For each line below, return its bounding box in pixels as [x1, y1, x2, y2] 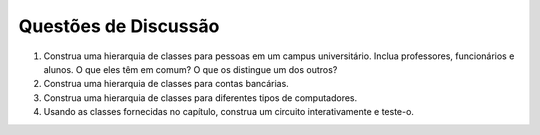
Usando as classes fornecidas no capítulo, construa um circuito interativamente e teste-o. [43, 106, 415, 118]
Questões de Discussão [18, 15, 220, 37]
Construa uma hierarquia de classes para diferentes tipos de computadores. [43, 91, 358, 104]
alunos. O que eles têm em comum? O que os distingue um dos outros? [43, 63, 338, 75]
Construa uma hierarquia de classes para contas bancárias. [43, 78, 289, 90]
